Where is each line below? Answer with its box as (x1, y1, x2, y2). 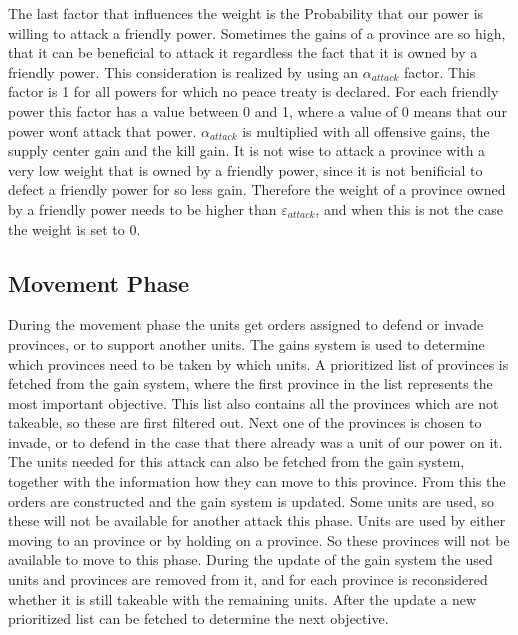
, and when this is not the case (315, 198, 504, 219)
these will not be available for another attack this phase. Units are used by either (8, 510, 506, 531)
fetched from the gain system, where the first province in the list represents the (8, 373, 493, 394)
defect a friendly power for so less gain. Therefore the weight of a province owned (8, 179, 506, 200)
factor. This (404, 61, 476, 82)
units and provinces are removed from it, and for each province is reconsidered (8, 569, 488, 590)
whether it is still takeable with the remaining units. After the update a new (8, 588, 477, 609)
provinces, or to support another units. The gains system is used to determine (8, 333, 485, 354)
